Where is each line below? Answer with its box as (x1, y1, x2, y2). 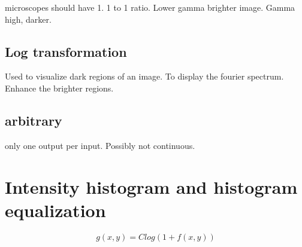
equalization (5, 197, 106, 222)
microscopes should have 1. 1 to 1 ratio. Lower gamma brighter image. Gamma (5, 1, 295, 13)
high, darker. (5, 13, 52, 25)
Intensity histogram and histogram (5, 174, 298, 199)
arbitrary (5, 111, 62, 129)
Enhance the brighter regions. (5, 81, 114, 94)
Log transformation (5, 42, 127, 60)
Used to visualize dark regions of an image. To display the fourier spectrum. (5, 70, 284, 83)
